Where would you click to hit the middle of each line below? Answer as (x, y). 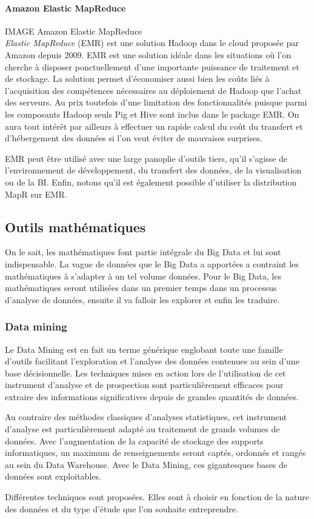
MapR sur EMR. (36, 194)
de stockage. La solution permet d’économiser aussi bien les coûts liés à (137, 79)
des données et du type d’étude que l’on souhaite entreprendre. (122, 508)
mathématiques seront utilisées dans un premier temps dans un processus (141, 288)
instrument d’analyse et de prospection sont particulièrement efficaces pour (144, 385)
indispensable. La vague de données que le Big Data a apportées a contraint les (152, 263)
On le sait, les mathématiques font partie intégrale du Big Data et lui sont (143, 252)
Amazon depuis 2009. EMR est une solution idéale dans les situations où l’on (148, 54)
